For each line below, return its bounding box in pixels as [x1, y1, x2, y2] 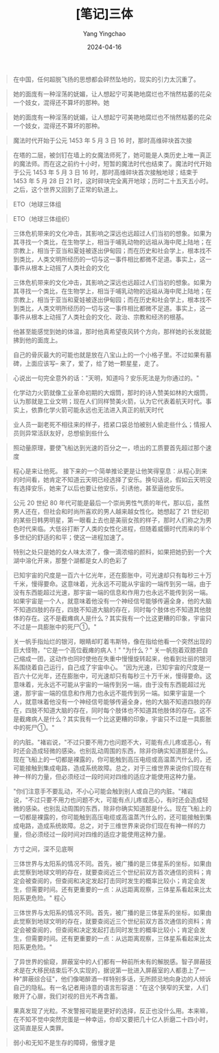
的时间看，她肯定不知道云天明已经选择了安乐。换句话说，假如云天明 [12, 475, 206, 483]
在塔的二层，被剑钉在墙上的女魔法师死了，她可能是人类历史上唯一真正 [12, 151, 212, 159]
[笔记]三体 [76, 6, 133, 22]
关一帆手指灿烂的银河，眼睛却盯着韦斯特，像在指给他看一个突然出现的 [12, 637, 212, 645]
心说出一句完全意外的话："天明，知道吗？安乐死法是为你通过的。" [12, 373, 200, 382]
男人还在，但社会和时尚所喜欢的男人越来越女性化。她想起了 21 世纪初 [12, 507, 209, 515]
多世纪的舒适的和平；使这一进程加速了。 [12, 533, 128, 541]
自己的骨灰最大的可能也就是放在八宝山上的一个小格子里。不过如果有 [12, 351, 206, 359]
